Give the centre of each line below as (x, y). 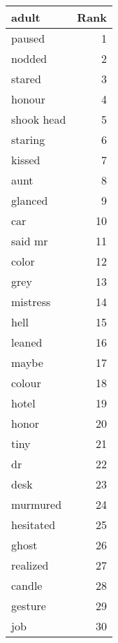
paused (28, 38)
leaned (27, 342)
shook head (39, 119)
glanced (30, 200)
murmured (37, 504)
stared (26, 79)
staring (28, 139)
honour (28, 99)
